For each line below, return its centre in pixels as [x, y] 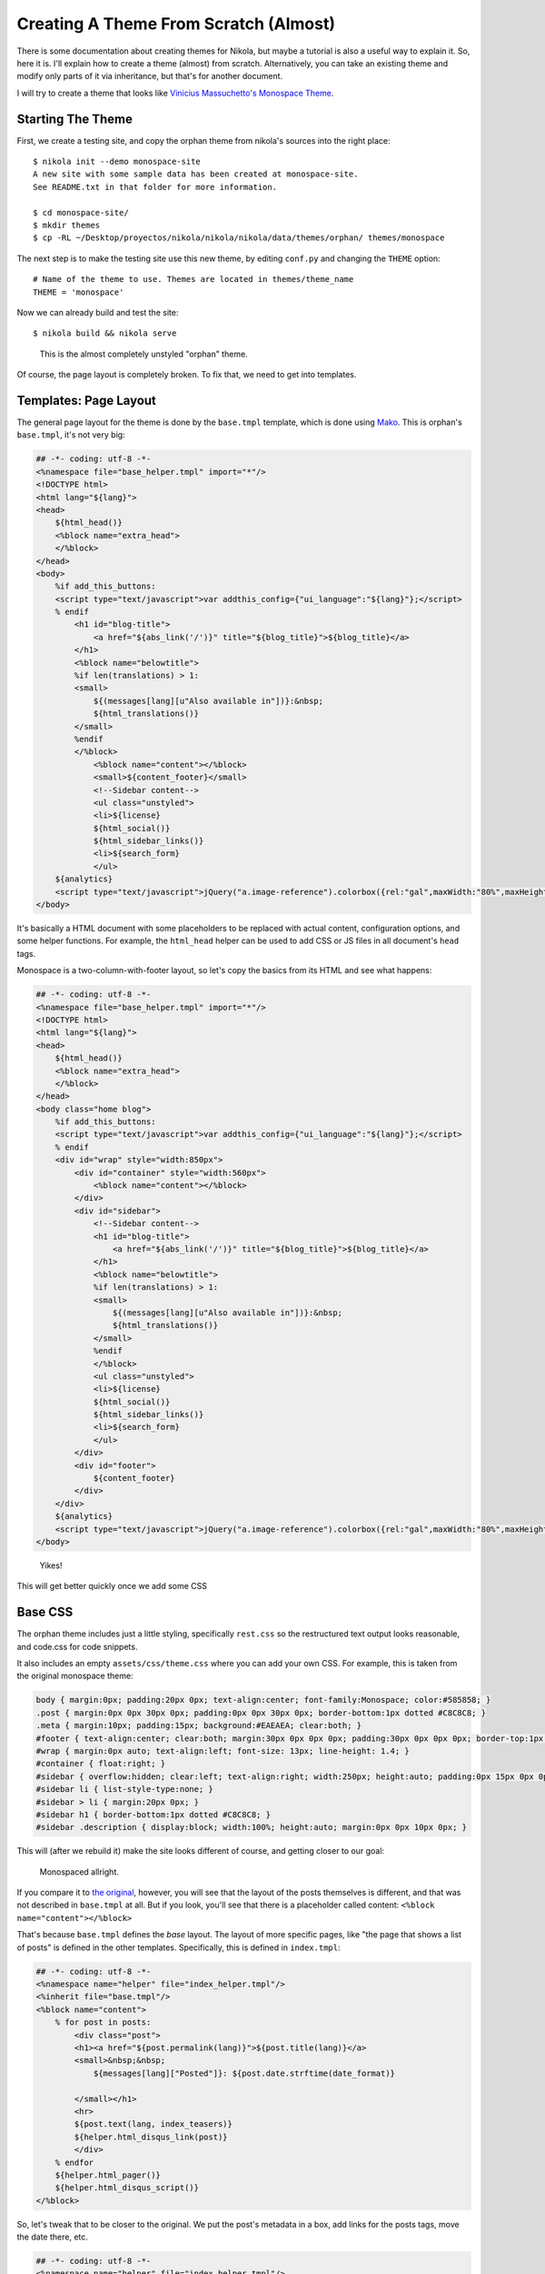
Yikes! [51, 1565]
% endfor [74, 2162]
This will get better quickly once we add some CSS [112, 1586]
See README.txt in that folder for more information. [155, 187]
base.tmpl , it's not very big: [71, 435]
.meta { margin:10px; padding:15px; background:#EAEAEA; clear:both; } [199, 1726]
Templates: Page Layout [86, 400]
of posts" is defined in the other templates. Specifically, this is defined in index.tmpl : [178, 1947]
